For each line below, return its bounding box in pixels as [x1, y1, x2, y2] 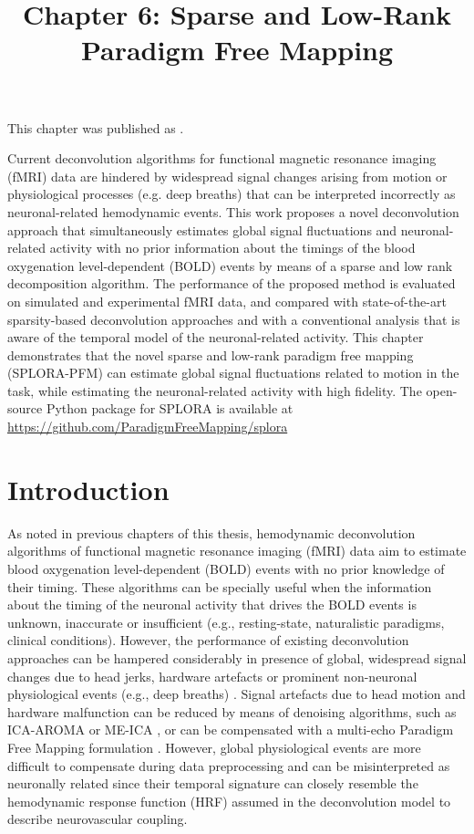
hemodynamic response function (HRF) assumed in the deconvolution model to [7, 791, 451, 810]
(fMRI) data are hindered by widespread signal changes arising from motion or [7, 166, 448, 185]
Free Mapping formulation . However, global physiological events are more [7, 737, 421, 756]
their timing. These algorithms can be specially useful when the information [7, 577, 432, 596]
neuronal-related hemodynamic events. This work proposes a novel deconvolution [7, 202, 459, 221]
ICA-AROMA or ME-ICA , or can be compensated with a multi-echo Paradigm [7, 720, 454, 739]
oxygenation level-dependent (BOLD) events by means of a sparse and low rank [7, 255, 453, 275]
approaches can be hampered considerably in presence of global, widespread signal [7, 648, 467, 667]
